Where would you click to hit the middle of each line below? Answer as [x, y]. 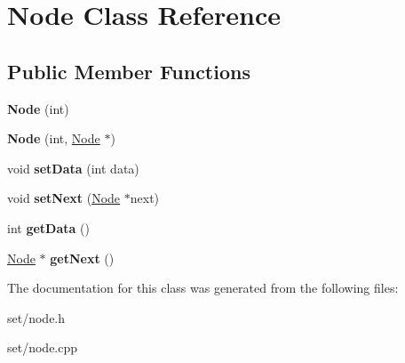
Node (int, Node [54, 138]
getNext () [82, 258]
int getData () [48, 227]
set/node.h [36, 317]
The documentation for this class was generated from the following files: [203, 288]
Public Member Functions [129, 71]
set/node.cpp [43, 347]
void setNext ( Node [64, 198]
